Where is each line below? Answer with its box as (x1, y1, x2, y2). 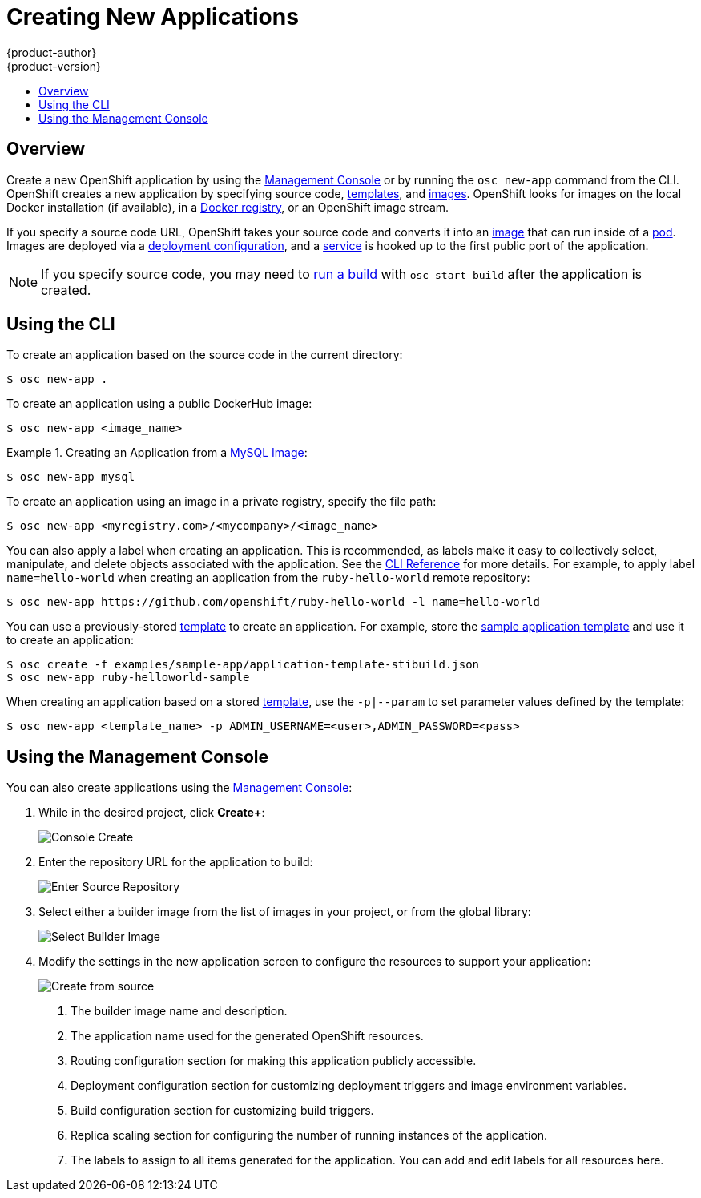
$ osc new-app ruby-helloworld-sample (6, 671, 250, 684)
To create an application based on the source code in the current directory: (6, 348, 403, 362)
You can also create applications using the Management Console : (6, 781, 353, 795)
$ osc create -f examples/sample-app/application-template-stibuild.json (6, 658, 480, 672)
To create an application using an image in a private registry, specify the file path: (6, 494, 437, 509)
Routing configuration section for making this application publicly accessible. (71, 1054, 477, 1068)
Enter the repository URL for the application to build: (38, 855, 313, 869)
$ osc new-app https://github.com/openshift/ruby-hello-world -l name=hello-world (6, 595, 540, 609)
